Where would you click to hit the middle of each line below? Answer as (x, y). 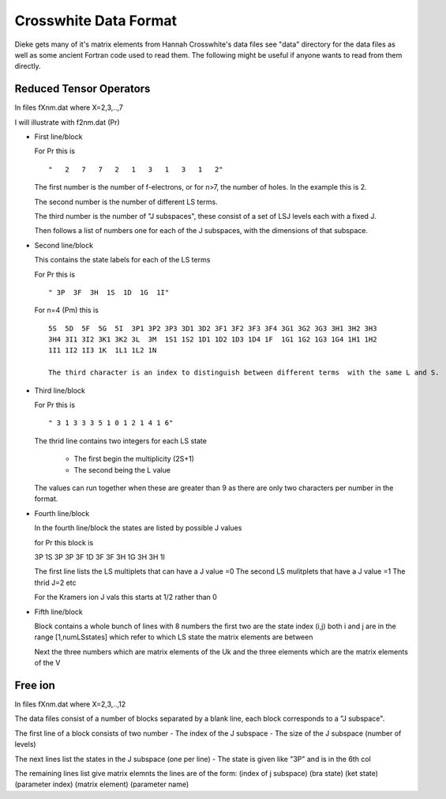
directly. (28, 66)
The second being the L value (122, 469)
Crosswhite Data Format (96, 21)
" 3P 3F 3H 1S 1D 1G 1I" (109, 292)
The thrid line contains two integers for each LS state (120, 441)
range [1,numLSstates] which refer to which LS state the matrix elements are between (174, 637)
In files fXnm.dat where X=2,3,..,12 (70, 704)
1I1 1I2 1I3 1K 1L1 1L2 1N (103, 351)
